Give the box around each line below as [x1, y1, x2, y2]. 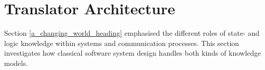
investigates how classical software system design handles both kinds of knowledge [4, 48, 261, 58]
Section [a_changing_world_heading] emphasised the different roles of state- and [4, 28, 259, 38]
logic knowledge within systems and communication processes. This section [4, 37, 239, 48]
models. [4, 57, 28, 68]
